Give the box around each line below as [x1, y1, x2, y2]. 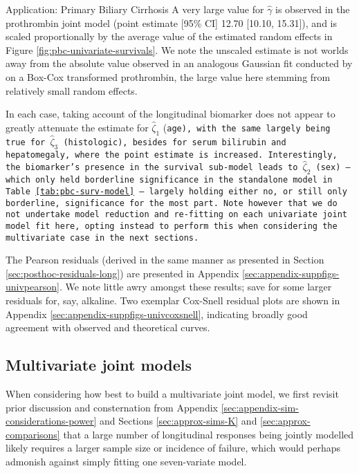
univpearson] [6, 279, 59, 294]
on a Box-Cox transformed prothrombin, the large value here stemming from [6, 69, 331, 84]
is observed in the [275, 2, 350, 16]
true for [6, 137, 46, 147]
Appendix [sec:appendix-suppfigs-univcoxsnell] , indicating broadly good [6, 306, 308, 321]
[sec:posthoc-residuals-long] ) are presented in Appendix [6, 266, 239, 280]
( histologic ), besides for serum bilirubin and [63, 137, 286, 147]
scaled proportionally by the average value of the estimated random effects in [6, 29, 333, 44]
